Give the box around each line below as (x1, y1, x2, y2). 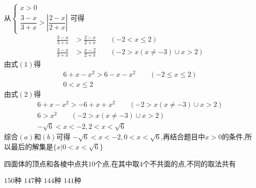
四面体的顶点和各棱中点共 (4, 158, 88, 168)
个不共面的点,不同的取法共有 (142, 158, 236, 168)
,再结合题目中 (161, 131, 205, 142)
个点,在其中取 (95, 158, 139, 168)
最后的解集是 (11, 141, 53, 152)
